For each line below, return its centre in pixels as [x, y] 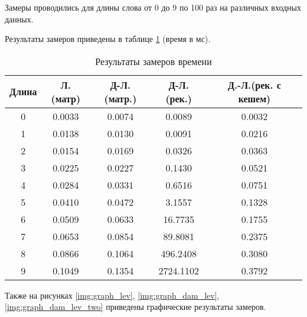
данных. [19, 19]
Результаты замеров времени [153, 61]
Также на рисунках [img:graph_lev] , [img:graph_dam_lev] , [112, 295]
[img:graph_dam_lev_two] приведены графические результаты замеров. [135, 307]
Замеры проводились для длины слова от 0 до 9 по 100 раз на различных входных [153, 7]
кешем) [254, 98]
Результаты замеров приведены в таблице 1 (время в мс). [108, 39]
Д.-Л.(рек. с [254, 85]
